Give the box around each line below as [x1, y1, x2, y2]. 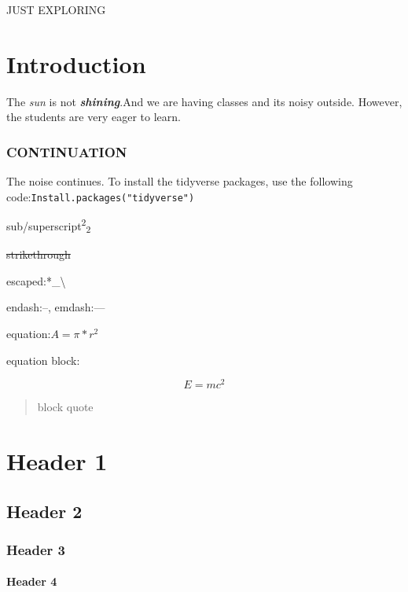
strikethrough [6, 246, 71, 263]
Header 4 [6, 573, 57, 590]
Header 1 [6, 444, 108, 476]
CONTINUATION [6, 142, 127, 161]
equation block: [6, 351, 80, 368]
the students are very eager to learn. [6, 108, 181, 125]
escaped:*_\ [6, 272, 66, 289]
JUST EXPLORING [6, 2, 106, 17]
